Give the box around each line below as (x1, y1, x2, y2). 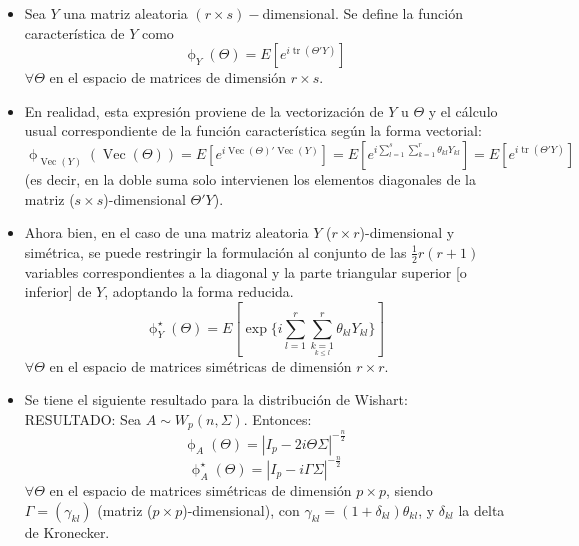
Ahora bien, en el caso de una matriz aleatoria (24, 222, 309, 243)
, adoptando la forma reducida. (104, 281, 294, 302)
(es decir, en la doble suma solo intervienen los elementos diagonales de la (24, 168, 477, 189)
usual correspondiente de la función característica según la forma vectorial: (24, 120, 482, 141)
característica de (24, 22, 125, 43)
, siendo (385, 479, 433, 500)
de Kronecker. (24, 521, 110, 542)
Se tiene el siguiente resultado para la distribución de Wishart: (24, 389, 408, 410)
